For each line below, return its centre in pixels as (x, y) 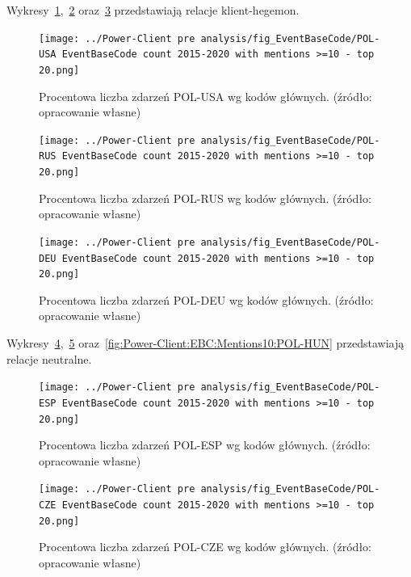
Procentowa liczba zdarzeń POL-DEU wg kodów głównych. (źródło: (206, 299)
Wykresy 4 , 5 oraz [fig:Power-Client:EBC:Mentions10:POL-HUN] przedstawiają (205, 343)
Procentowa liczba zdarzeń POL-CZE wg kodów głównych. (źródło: (205, 547)
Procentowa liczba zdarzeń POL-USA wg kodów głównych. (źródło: (205, 96)
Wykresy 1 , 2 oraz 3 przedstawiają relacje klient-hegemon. (153, 10)
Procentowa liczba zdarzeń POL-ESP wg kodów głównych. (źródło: (205, 445)
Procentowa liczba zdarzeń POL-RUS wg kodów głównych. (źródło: (205, 198)
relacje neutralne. (49, 358)
